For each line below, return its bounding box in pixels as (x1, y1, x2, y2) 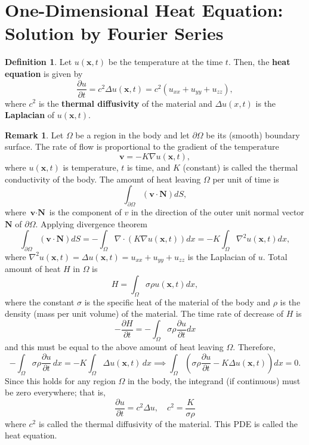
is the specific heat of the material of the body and (84, 295, 271, 308)
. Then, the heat (228, 55, 291, 68)
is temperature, (63, 160, 119, 173)
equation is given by (5, 67, 83, 79)
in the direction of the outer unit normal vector (131, 205, 304, 218)
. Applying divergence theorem (35, 217, 147, 230)
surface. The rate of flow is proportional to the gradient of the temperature (5, 140, 279, 153)
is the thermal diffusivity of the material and (38, 97, 212, 109)
